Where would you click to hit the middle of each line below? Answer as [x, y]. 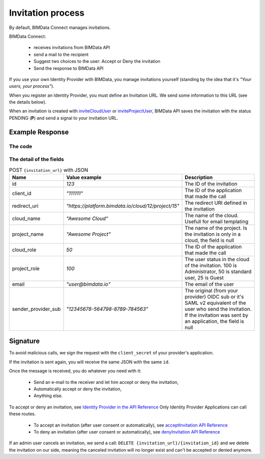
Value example [84, 177]
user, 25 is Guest [204, 277]
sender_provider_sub [36, 309]
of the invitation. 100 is [211, 265]
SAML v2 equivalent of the [215, 303]
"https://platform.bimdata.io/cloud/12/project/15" [123, 206]
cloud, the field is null [209, 240]
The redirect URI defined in [216, 203]
